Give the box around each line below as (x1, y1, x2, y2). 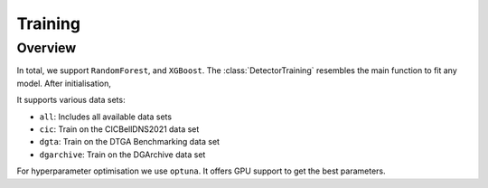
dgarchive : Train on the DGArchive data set (39, 149, 206, 160)
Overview (16, 40, 77, 56)
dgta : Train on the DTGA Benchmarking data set (39, 136, 221, 147)
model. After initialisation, (16, 78, 112, 89)
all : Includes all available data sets (39, 111, 172, 122)
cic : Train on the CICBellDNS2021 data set (39, 123, 200, 135)
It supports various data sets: (16, 95, 126, 106)
